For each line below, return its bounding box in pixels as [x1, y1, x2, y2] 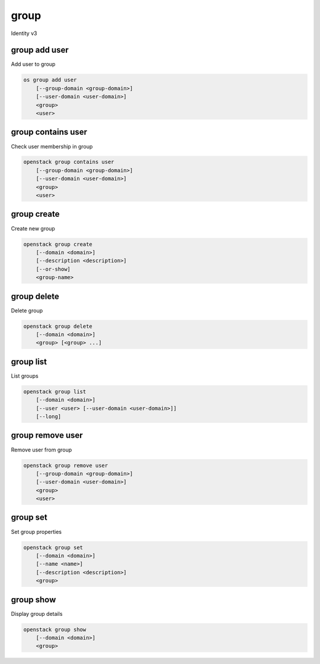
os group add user [23, 77, 77, 83]
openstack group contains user [23, 159, 115, 166]
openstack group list [23, 388, 87, 395]
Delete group [11, 306, 43, 314]
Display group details [11, 610, 63, 617]
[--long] [36, 413, 62, 420]
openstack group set [23, 544, 83, 551]
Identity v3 [11, 30, 37, 37]
